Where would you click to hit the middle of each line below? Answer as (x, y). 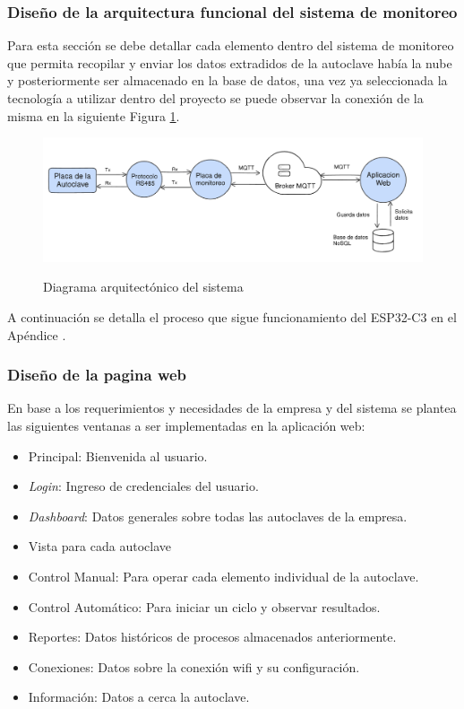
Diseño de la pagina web (97, 375)
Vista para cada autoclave (99, 546)
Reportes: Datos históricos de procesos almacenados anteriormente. (212, 637)
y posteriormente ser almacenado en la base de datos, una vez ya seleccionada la (228, 80)
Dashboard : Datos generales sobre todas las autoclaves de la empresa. (218, 516)
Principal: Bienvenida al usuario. (118, 455)
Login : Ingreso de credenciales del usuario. (143, 486)
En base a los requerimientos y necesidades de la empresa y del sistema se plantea (232, 408)
